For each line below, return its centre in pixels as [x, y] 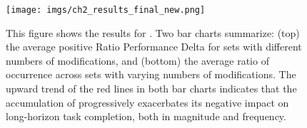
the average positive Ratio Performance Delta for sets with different [154, 47]
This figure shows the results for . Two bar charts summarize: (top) [153, 32]
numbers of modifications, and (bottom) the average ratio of [137, 60]
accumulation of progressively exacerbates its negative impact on [147, 102]
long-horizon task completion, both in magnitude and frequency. [146, 116]
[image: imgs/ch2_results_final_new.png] [106, 10]
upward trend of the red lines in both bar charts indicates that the [151, 89]
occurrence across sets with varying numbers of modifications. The [151, 74]
